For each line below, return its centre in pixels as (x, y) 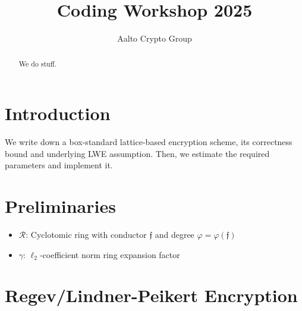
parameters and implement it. (59, 165)
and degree (174, 235)
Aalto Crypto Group (155, 38)
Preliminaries (60, 206)
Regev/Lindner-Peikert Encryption (151, 295)
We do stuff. (37, 63)
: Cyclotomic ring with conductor (86, 235)
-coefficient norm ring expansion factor (110, 254)
